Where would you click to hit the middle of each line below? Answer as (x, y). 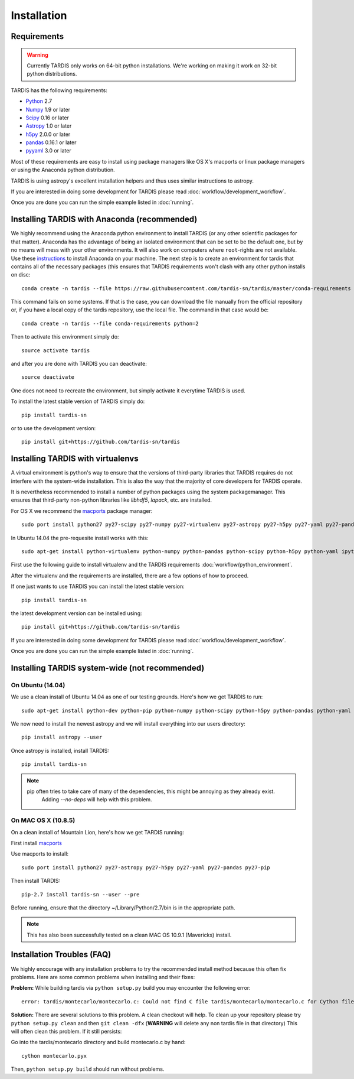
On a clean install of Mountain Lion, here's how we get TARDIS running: (97, 832)
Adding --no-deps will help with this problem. (97, 799)
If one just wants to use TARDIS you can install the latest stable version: (98, 586)
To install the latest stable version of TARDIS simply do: (78, 401)
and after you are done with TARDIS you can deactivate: (79, 364)
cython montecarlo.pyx (54, 1056)
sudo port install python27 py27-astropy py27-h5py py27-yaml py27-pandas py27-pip (146, 867)
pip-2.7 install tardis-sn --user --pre (81, 894)
